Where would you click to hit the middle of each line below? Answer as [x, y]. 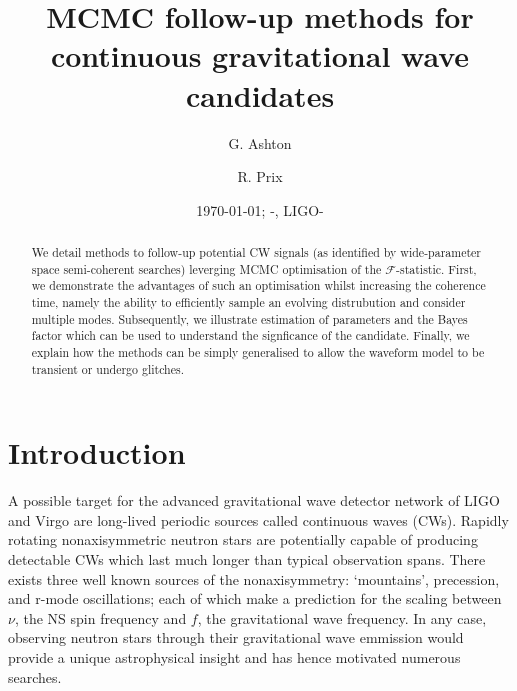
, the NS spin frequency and [100, 617]
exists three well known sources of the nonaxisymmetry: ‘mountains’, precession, [254, 578]
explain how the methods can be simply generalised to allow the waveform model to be [258, 352]
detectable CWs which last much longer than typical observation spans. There [247, 559]
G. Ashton [260, 142]
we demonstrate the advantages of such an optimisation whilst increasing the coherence [258, 285]
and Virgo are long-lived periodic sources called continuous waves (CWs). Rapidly [258, 519]
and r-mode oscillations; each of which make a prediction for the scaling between [255, 598]
